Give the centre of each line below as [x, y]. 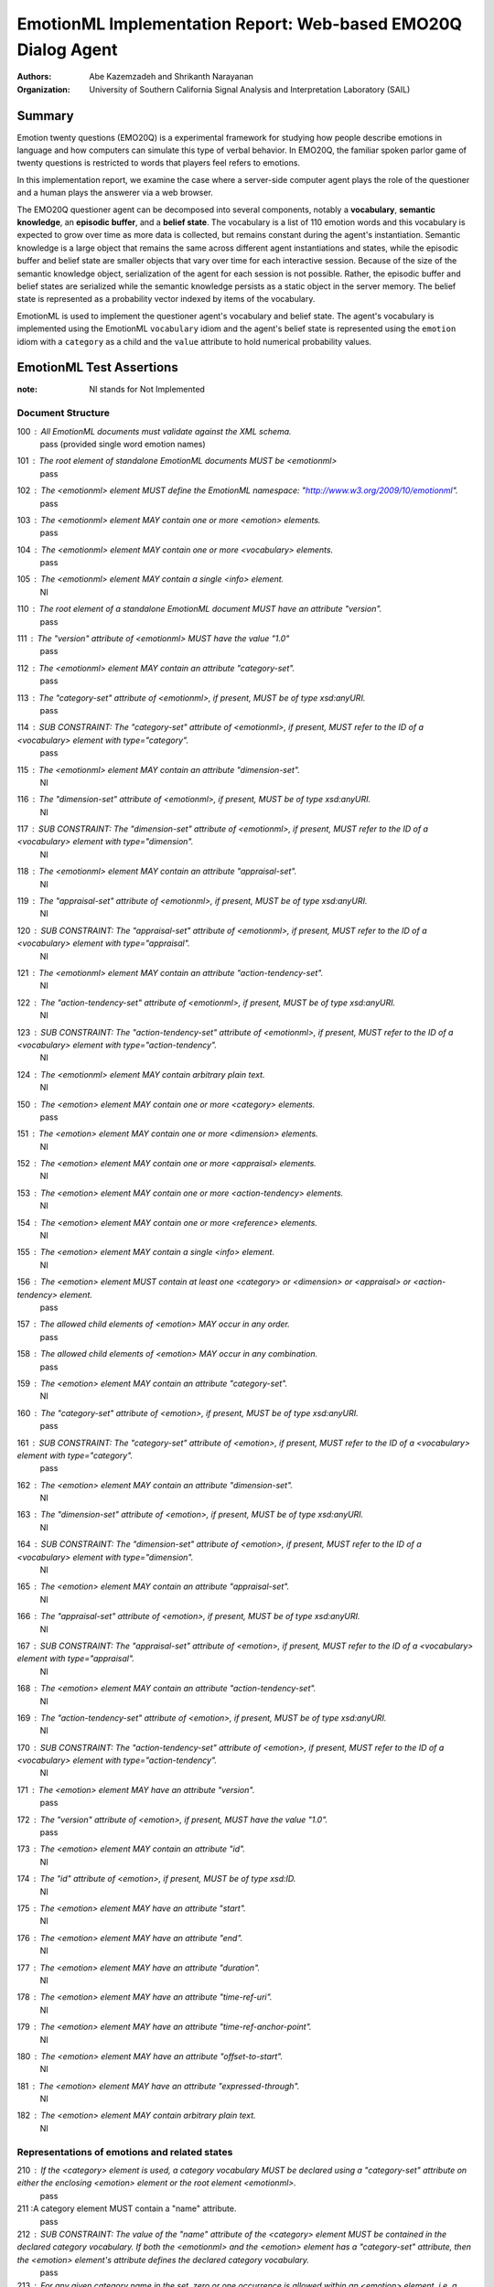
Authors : [34, 77]
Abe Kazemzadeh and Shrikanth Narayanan [171, 77]
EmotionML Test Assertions [97, 367]
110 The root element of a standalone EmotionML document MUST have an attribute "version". [199, 609]
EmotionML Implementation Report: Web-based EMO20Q [240, 24]
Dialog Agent [67, 49]
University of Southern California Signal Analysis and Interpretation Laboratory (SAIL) [250, 89]
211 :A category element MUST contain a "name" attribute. [127, 2208]
